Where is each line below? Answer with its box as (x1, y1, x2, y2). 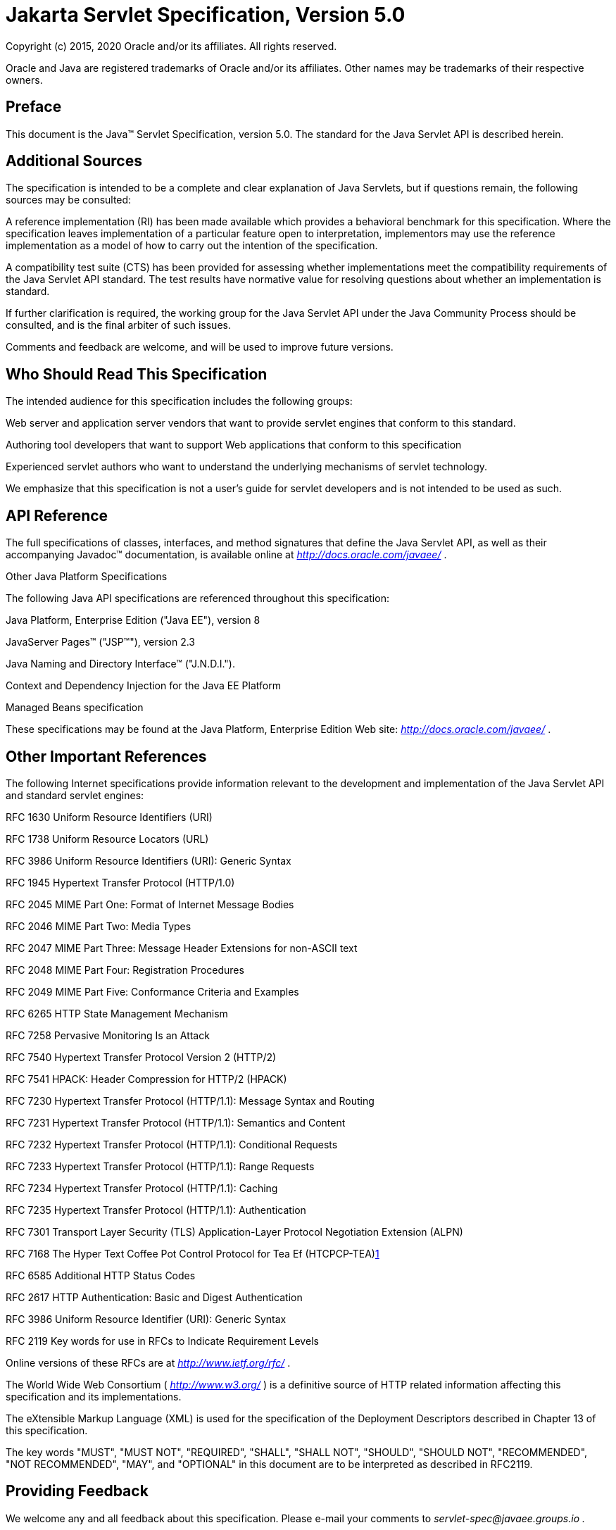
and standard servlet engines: (6, 789, 144, 801)
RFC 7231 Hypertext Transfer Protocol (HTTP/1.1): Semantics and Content (6, 1116, 346, 1129)
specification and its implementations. (6, 1390, 182, 1403)
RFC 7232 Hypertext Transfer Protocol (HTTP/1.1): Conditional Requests (6, 1138, 338, 1150)
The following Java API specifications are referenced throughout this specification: (6, 592, 389, 605)
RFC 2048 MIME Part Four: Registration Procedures (6, 963, 244, 976)
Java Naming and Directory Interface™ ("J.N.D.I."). (6, 658, 235, 670)
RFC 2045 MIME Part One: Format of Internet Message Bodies (6, 898, 294, 910)
